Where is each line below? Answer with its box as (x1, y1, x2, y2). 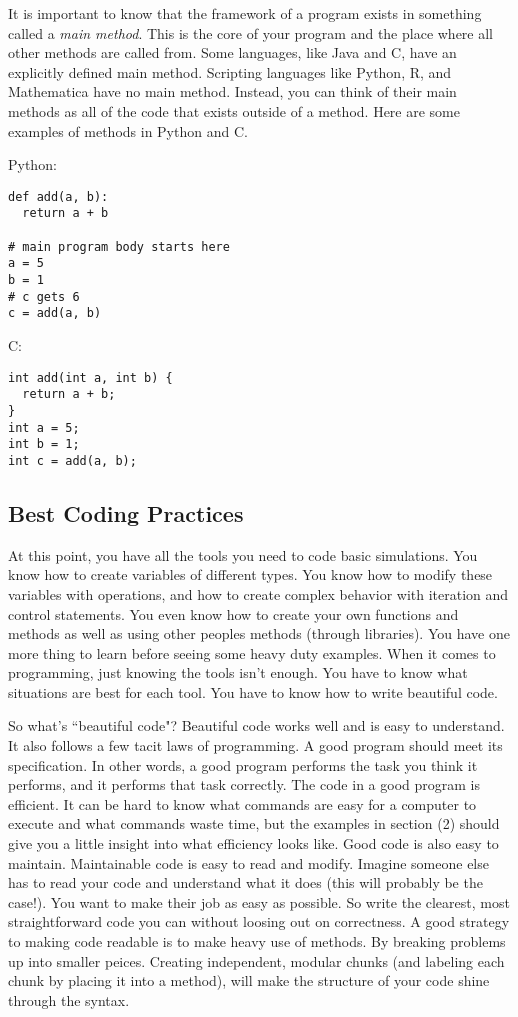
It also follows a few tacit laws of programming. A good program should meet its (8, 735, 503, 756)
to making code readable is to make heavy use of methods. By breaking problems (8, 931, 506, 952)
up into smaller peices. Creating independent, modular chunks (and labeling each (8, 950, 505, 971)
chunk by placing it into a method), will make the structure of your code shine (8, 970, 490, 991)
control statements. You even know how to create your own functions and (8, 603, 459, 624)
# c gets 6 (8, 289, 80, 304)
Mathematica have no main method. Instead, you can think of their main (8, 81, 457, 102)
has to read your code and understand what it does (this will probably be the (8, 872, 483, 893)
